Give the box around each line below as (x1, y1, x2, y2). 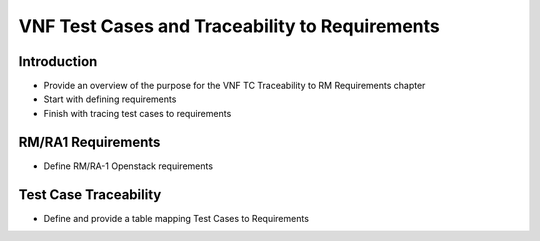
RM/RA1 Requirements (18, 133, 161, 150)
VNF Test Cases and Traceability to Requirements (18, 15, 440, 37)
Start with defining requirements (43, 93, 177, 105)
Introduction (18, 53, 98, 70)
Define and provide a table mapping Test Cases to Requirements (43, 212, 310, 224)
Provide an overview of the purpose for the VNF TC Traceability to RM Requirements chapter (43, 80, 426, 92)
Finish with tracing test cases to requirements (43, 107, 232, 119)
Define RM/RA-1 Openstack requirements (43, 160, 214, 172)
